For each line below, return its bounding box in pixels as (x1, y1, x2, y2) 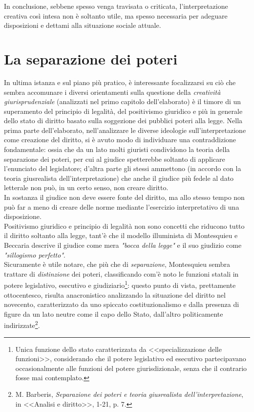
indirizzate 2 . (4, 319, 40, 330)
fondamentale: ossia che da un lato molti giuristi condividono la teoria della (4, 144, 230, 154)
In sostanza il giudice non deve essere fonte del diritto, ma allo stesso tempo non (4, 192, 245, 202)
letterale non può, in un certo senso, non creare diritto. (4, 182, 169, 193)
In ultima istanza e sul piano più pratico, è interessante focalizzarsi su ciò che (4, 77, 236, 87)
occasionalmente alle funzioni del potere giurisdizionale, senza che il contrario (15, 363, 247, 373)
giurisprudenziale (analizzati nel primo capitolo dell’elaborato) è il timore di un (4, 96, 241, 107)
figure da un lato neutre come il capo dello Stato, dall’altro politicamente (4, 308, 223, 319)
